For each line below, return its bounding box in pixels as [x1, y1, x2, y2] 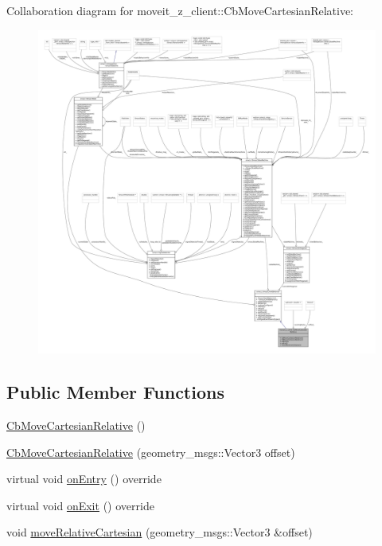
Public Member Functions [6, 380, 224, 404]
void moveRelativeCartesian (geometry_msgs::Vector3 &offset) [6, 524, 313, 540]
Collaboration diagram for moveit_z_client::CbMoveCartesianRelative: [6, 2, 354, 18]
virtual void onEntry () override [6, 470, 162, 487]
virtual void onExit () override [6, 497, 154, 513]
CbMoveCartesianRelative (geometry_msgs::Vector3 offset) [6, 443, 295, 460]
